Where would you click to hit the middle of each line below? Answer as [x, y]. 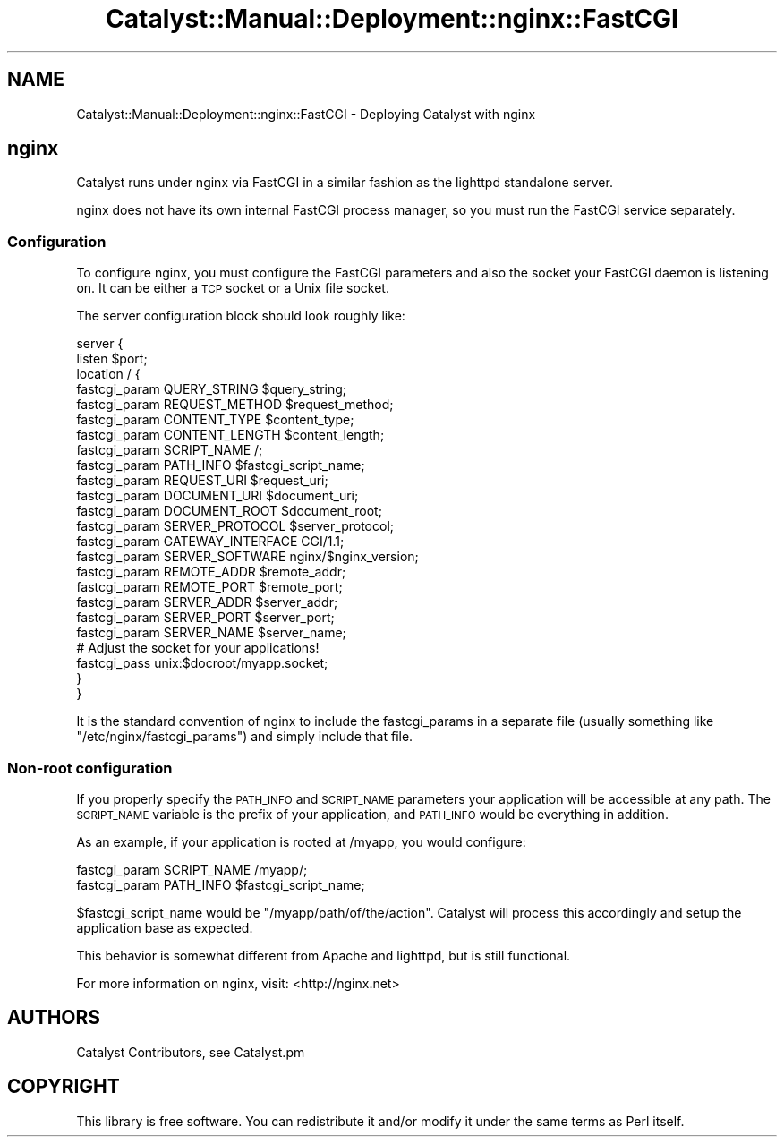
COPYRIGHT [64, 1087]
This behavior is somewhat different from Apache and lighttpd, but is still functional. [324, 955]
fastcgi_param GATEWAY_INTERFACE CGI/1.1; [210, 542]
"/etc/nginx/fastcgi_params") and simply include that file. [245, 737]
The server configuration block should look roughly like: [241, 316]
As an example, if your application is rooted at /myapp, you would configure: [301, 841]
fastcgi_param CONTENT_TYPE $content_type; [215, 420]
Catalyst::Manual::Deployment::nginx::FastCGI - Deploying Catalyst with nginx [306, 114]
